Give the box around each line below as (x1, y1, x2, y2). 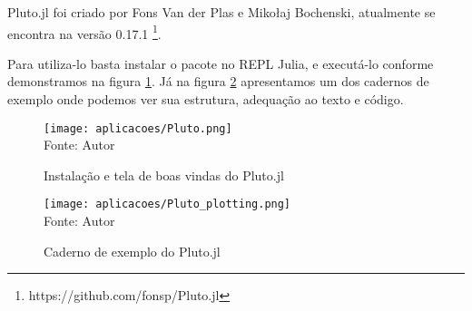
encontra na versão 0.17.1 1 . (7, 21, 162, 43)
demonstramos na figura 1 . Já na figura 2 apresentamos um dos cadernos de (7, 72, 429, 91)
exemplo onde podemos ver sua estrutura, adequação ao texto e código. (7, 90, 404, 109)
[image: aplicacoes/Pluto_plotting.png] (44, 198, 291, 211)
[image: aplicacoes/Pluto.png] (44, 121, 232, 135)
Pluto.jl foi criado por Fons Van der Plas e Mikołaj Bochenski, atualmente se (7, 3, 436, 21)
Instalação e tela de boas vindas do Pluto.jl (44, 165, 284, 184)
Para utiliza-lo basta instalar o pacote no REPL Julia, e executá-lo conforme (7, 53, 434, 73)
